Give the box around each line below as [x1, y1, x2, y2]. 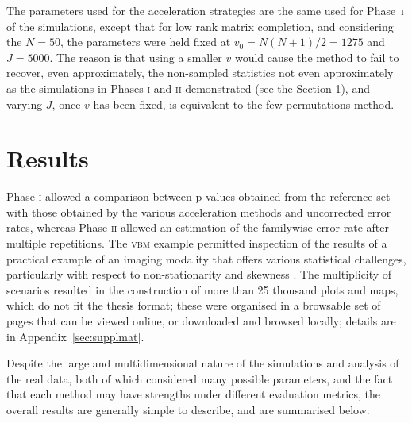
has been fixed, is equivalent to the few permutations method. [93, 95, 395, 112]
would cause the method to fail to [234, 48, 399, 65]
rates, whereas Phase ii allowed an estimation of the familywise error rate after [6, 219, 389, 236]
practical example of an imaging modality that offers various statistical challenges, [6, 250, 406, 267]
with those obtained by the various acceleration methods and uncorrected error [6, 203, 391, 220]
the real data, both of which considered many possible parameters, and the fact [6, 370, 393, 386]
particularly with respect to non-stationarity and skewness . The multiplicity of [6, 266, 392, 283]
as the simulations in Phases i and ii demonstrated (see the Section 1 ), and [6, 79, 370, 96]
